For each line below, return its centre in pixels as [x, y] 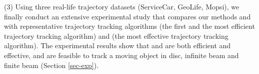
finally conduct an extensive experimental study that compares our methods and [127, 16]
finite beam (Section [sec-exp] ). [51, 65]
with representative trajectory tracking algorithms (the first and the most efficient [129, 26]
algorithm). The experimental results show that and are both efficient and [117, 45]
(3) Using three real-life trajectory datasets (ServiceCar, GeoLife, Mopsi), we [122, 6]
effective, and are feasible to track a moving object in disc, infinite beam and [121, 55]
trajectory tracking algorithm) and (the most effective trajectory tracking [116, 36]
